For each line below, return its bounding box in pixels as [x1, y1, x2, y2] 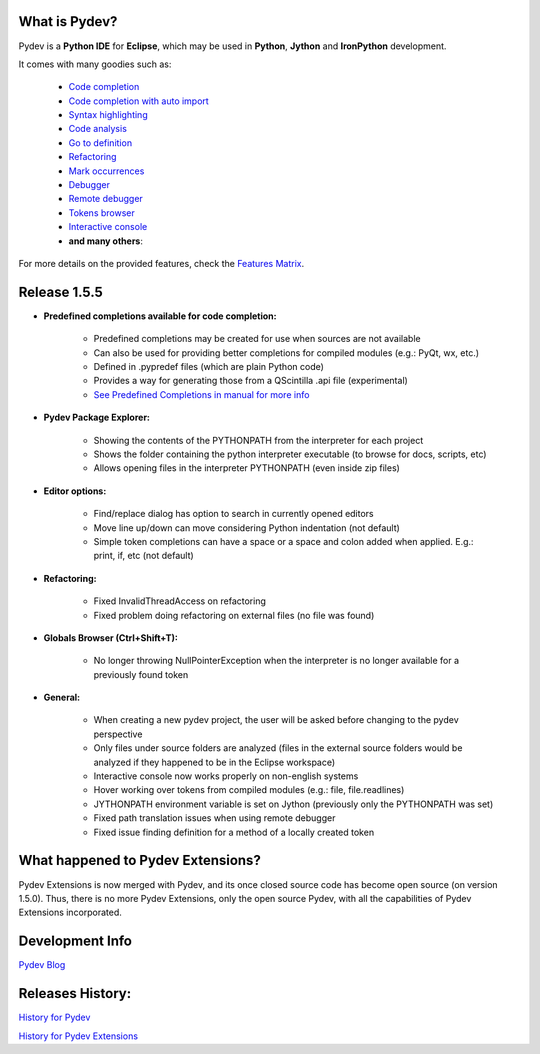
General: [43, 691, 81, 704]
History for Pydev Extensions [18, 1030, 139, 1042]
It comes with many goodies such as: [18, 58, 172, 70]
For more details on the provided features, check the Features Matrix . [18, 257, 305, 269]
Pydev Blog [18, 959, 66, 971]
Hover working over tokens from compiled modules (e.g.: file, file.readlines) [93, 784, 405, 796]
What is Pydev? [18, 13, 118, 30]
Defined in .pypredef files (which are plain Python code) [93, 361, 325, 373]
